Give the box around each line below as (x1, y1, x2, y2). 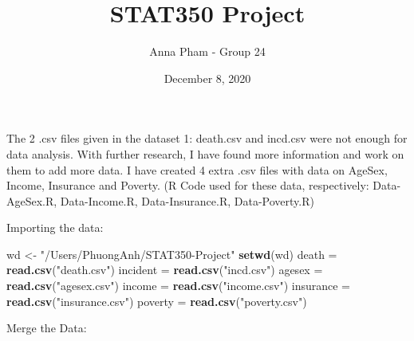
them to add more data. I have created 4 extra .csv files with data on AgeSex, (6, 161, 388, 178)
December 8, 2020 (164, 69, 251, 86)
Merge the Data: (6, 319, 87, 336)
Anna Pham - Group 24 (149, 43, 266, 60)
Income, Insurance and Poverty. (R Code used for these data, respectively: (6, 177, 369, 194)
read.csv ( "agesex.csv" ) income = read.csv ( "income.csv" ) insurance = (6, 277, 350, 294)
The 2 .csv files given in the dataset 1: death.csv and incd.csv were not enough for (6, 130, 408, 147)
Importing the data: (6, 219, 104, 236)
